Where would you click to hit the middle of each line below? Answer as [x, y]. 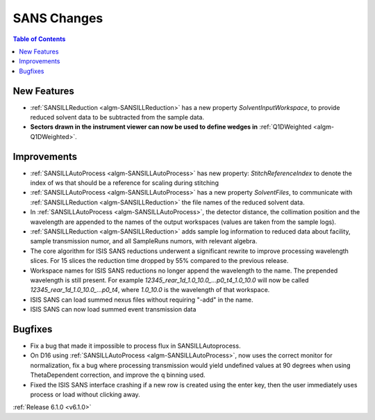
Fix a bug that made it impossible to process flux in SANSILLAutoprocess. [135, 346]
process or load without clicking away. [85, 395]
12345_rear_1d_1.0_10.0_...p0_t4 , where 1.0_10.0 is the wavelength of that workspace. [150, 290]
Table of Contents [39, 39]
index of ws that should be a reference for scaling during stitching [124, 183]
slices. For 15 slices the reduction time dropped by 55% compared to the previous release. [159, 261]
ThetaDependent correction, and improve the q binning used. [118, 375]
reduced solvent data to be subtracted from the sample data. [117, 118]
